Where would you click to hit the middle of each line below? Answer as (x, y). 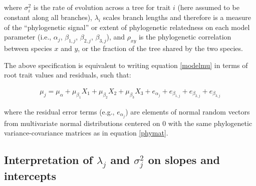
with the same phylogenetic (210, 123)
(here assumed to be (208, 7)
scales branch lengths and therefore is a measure (177, 17)
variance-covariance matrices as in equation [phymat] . (86, 133)
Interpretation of (48, 160)
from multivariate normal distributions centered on (82, 123)
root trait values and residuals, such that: (68, 75)
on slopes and (184, 160)
